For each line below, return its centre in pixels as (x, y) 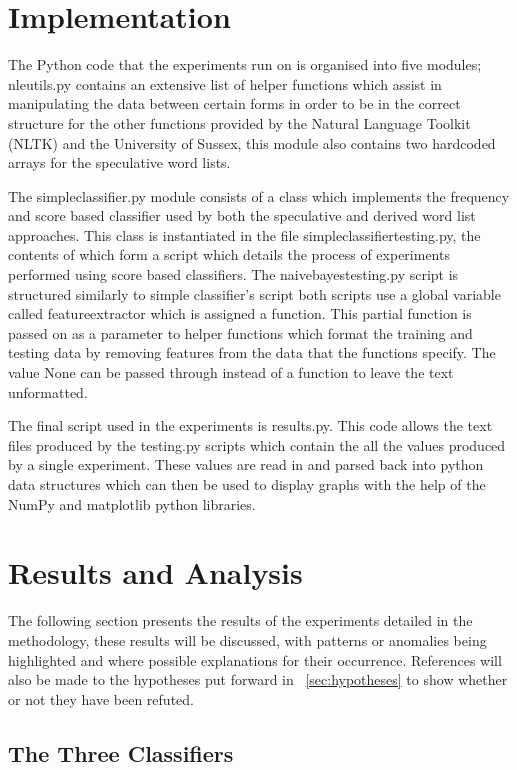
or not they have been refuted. (101, 698)
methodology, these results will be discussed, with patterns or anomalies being (247, 639)
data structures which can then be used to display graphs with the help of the (247, 484)
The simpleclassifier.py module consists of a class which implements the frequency (259, 195)
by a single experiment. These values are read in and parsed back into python (246, 464)
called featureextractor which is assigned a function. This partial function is (240, 313)
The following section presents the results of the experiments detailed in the (240, 620)
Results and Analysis (155, 572)
